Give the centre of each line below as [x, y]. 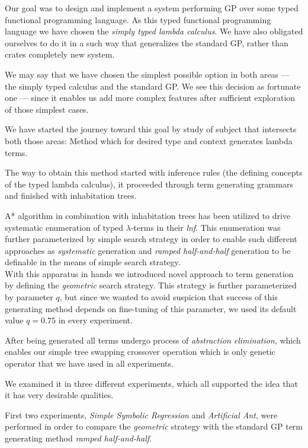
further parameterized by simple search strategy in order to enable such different [151, 239]
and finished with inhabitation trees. [71, 196]
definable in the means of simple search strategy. [93, 262]
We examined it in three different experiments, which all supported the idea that [151, 383]
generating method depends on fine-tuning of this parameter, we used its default [151, 308]
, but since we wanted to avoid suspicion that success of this [169, 297]
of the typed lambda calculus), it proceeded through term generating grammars [149, 184]
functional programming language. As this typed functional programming [138, 19]
